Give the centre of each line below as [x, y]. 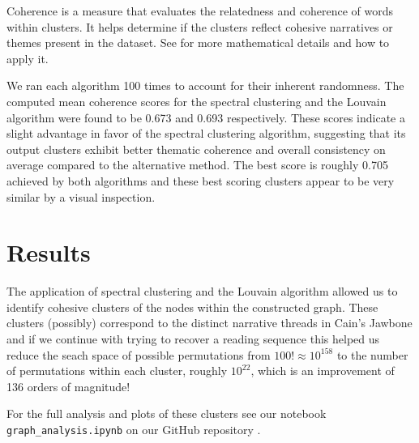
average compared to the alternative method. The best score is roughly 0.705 [197, 165]
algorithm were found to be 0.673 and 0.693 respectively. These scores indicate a [206, 117]
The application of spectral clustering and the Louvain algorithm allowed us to [202, 291]
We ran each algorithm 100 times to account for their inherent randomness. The [205, 85]
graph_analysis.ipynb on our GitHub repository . [134, 429]
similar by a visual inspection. [81, 196]
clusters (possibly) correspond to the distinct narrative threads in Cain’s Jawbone [209, 323]
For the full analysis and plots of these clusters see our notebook [167, 413]
